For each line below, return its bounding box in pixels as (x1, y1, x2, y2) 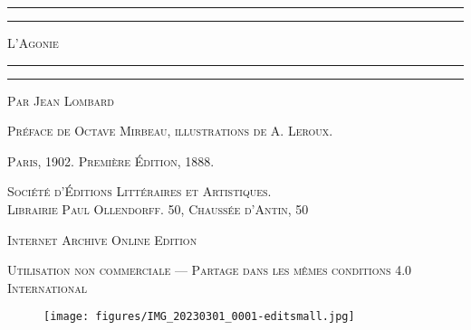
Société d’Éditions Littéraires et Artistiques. (7, 182, 272, 201)
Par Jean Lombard (7, 90, 115, 109)
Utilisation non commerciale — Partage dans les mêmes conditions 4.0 (7, 260, 412, 279)
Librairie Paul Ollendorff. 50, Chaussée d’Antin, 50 (7, 199, 309, 218)
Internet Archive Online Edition (7, 230, 197, 249)
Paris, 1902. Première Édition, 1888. (7, 151, 215, 170)
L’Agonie (7, 33, 59, 52)
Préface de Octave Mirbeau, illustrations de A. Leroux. (7, 121, 333, 140)
